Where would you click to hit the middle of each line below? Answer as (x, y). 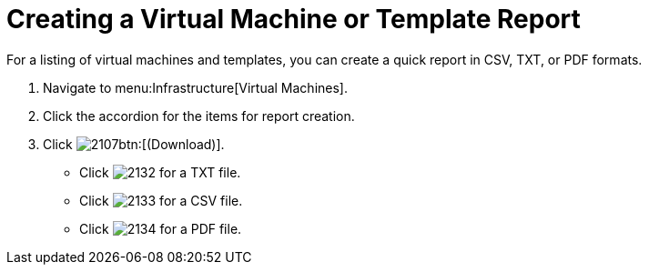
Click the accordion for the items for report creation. (199, 116)
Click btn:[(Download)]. (134, 144)
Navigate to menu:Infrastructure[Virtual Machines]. (195, 87)
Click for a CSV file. (161, 200)
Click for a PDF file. (161, 228)
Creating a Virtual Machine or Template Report (294, 19)
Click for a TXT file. (160, 172)
